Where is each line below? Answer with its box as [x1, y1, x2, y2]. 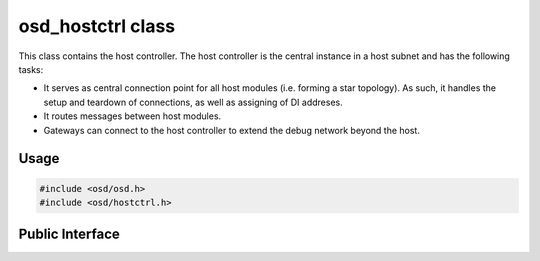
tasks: [18, 63, 44, 75]
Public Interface [18, 226, 120, 243]
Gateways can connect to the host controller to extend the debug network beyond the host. [43, 124, 420, 136]
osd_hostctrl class [18, 15, 176, 37]
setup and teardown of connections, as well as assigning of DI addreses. [43, 96, 344, 108]
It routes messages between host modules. [43, 110, 222, 122]
